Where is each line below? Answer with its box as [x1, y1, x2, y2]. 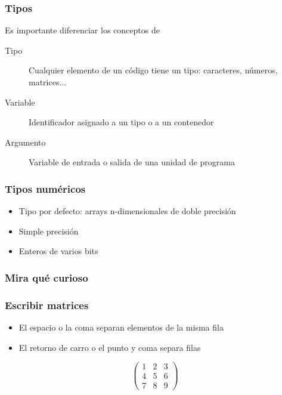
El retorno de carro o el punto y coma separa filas [18, 341, 201, 353]
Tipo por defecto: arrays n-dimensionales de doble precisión [18, 205, 236, 217]
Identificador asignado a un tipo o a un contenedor [29, 116, 214, 128]
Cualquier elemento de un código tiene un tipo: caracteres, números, [29, 64, 278, 76]
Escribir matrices [5, 297, 89, 312]
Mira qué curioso [5, 270, 88, 285]
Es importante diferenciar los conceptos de [5, 24, 160, 36]
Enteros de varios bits [18, 245, 98, 257]
